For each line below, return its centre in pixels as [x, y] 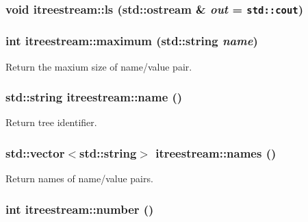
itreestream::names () [216, 152]
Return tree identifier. [51, 122]
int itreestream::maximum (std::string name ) [132, 41]
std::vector [35, 152]
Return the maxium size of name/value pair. [99, 66]
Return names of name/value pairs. [79, 178]
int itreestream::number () [80, 209]
